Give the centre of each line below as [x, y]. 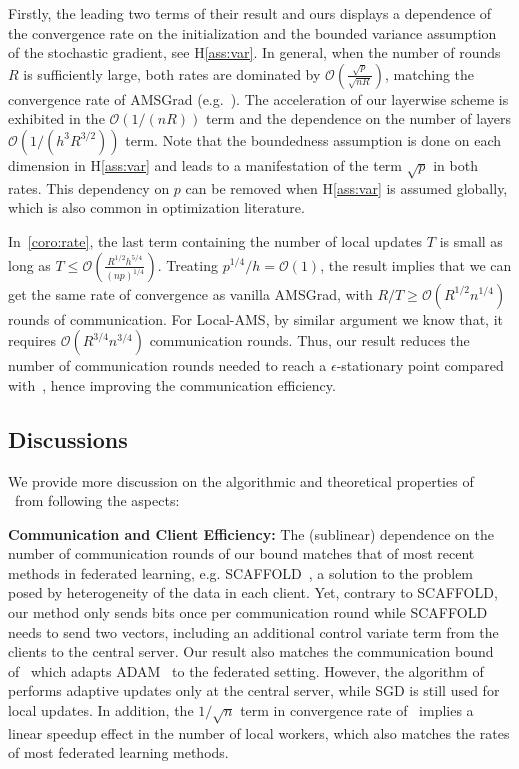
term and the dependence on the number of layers [358, 118]
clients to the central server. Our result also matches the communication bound [251, 651]
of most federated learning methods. [118, 752]
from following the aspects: [97, 500]
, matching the [429, 73]
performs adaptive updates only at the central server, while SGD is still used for [254, 690]
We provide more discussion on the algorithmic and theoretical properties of [241, 480]
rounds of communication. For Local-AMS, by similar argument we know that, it [255, 318]
